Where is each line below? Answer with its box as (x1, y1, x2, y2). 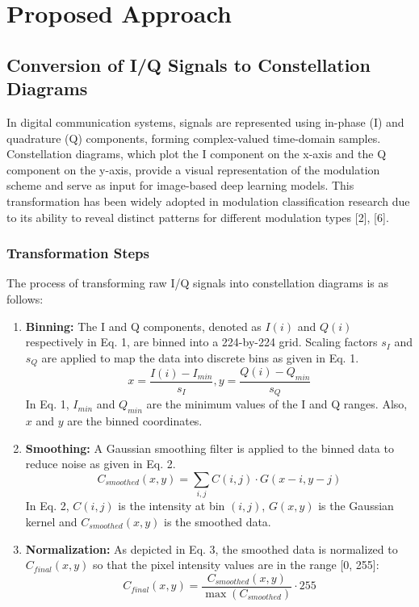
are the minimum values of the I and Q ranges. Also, (146, 396, 408, 412)
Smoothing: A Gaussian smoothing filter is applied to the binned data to (25, 439, 394, 456)
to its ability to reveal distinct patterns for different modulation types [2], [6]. (6, 208, 389, 225)
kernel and (25, 513, 78, 530)
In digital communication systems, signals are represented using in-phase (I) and (6, 113, 404, 130)
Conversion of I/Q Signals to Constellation (6, 52, 371, 77)
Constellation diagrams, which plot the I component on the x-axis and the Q (6, 145, 387, 162)
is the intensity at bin (118, 497, 225, 514)
